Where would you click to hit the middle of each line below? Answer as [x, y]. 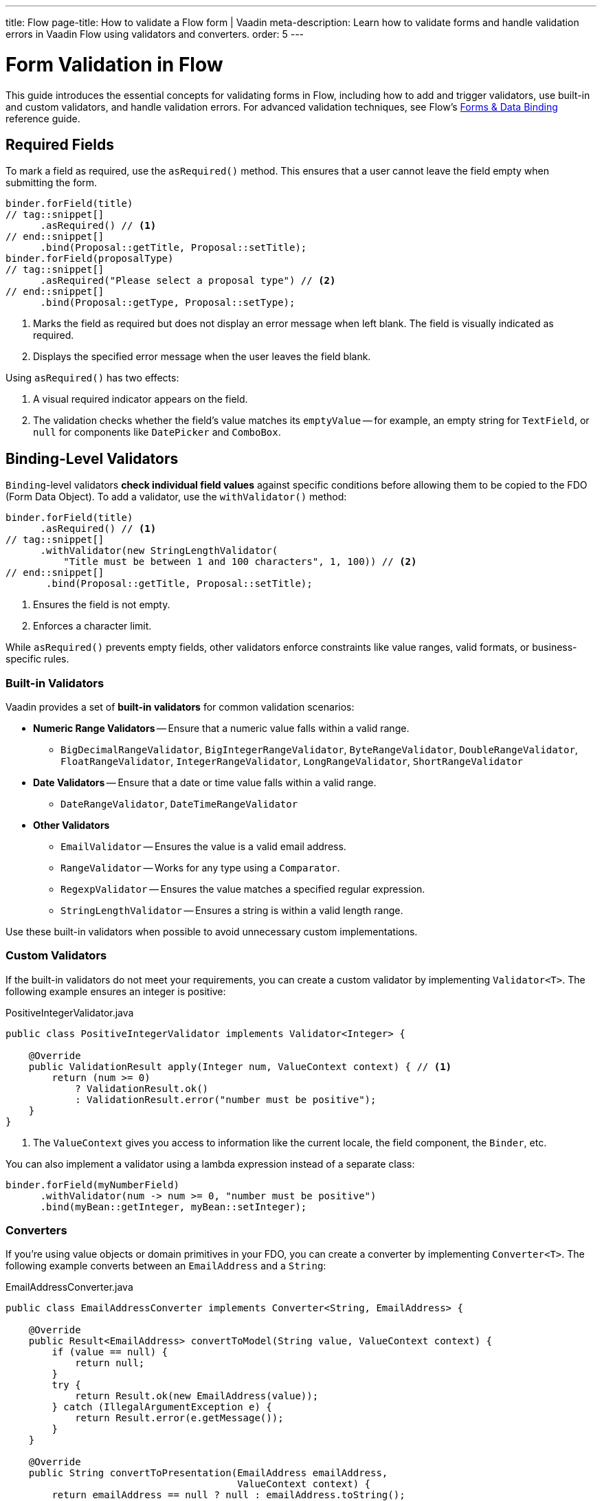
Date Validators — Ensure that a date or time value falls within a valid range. [205, 782]
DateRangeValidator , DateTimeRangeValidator [179, 803]
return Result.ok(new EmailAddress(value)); [197, 1396]
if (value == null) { [110, 1352]
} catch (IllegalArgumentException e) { [162, 1407]
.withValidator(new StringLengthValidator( [159, 551]
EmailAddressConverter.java [69, 1287]
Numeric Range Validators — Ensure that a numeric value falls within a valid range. [221, 728]
